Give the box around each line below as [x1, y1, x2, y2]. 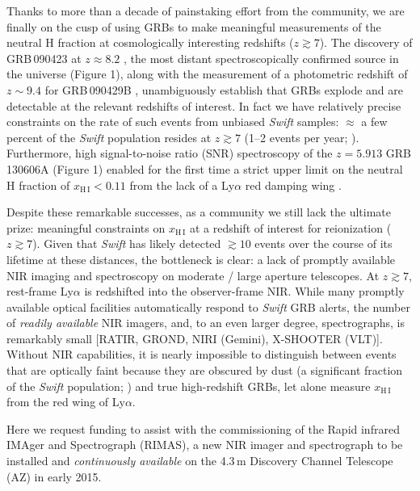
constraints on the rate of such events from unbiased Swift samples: [6, 113, 339, 130]
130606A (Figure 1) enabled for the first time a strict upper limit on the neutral [6, 160, 403, 177]
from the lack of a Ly [129, 176, 235, 193]
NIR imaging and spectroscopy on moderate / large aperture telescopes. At [6, 266, 380, 283]
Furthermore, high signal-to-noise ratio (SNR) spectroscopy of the [6, 145, 333, 162]
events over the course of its [254, 235, 393, 252]
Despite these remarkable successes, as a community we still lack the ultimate [6, 204, 391, 220]
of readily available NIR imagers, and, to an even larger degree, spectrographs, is [6, 314, 405, 331]
